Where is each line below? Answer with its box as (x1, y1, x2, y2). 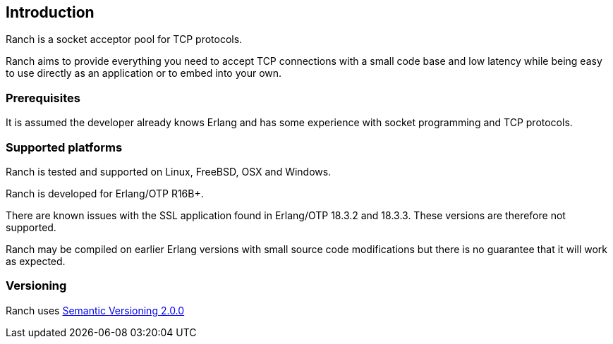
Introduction (6, 4, 95, 21)
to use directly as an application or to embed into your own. (6, 67, 282, 80)
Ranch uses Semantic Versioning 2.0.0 (6, 304, 185, 317)
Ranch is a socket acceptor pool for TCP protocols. (6, 33, 243, 46)
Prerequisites (6, 90, 80, 105)
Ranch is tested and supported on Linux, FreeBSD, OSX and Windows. (6, 165, 332, 178)
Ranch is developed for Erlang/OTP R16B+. (6, 187, 204, 199)
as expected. (6, 254, 66, 267)
